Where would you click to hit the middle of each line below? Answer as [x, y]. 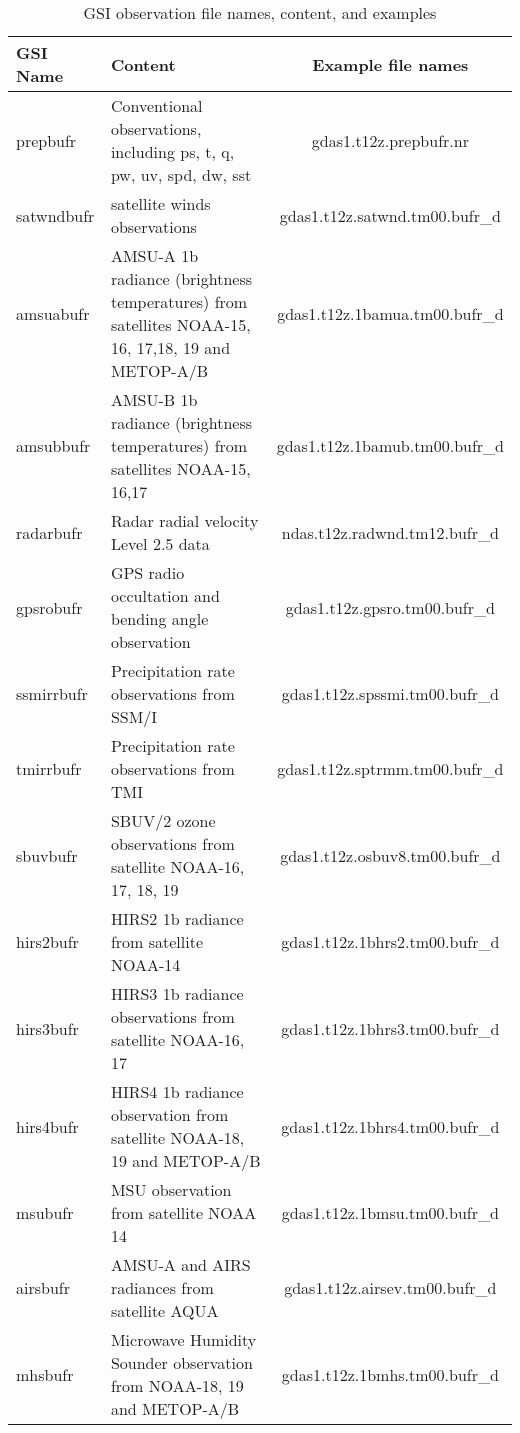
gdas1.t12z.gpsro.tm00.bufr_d [390, 607]
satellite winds [160, 203]
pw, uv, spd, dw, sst [181, 174]
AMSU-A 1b [154, 255]
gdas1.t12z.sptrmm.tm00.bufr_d [390, 768]
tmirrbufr [49, 768]
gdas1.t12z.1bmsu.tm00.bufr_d [390, 1212]
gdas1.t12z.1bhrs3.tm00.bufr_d [390, 1028]
